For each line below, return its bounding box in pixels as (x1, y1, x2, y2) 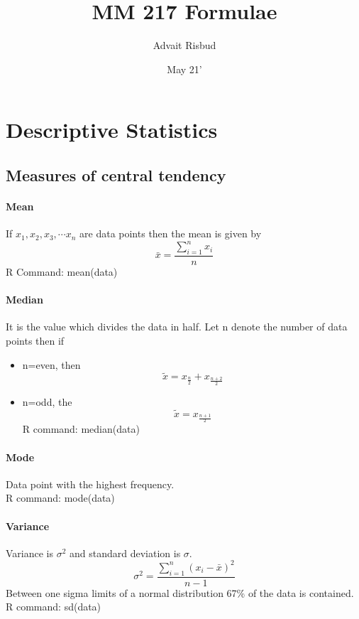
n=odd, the (22, 394, 72, 409)
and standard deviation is (70, 545, 181, 560)
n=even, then (22, 357, 81, 372)
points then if (6, 333, 65, 348)
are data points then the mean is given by (79, 226, 262, 241)
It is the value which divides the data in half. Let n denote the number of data (6, 319, 348, 334)
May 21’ (167, 61, 202, 76)
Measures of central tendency (6, 163, 226, 185)
